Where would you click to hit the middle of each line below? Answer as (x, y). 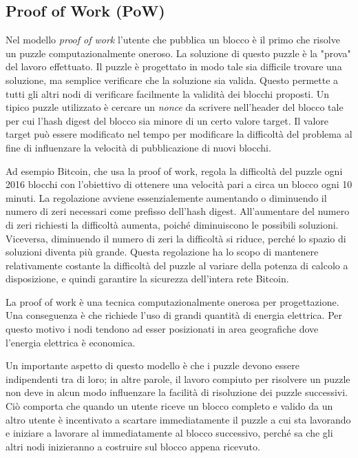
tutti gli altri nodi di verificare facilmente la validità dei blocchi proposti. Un (168, 93)
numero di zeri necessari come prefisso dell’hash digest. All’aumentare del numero (178, 211)
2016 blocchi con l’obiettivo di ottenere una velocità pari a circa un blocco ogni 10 (179, 184)
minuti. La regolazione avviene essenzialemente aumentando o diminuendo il (166, 197)
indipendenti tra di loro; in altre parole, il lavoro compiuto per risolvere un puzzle (178, 378)
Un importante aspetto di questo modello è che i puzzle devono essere (152, 365)
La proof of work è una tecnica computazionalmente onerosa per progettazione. (172, 301)
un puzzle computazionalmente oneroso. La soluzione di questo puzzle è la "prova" (178, 53)
